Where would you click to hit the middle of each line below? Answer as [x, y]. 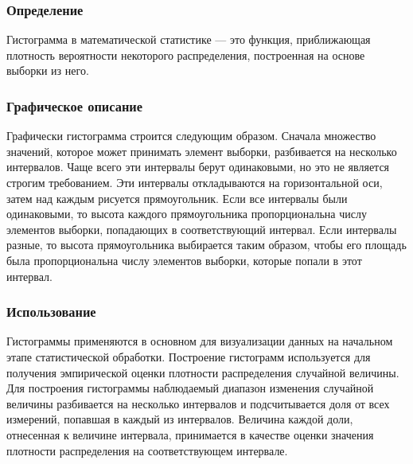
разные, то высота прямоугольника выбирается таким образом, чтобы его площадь [206, 245]
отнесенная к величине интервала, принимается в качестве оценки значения [190, 434]
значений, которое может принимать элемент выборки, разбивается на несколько [202, 151]
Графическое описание [75, 105]
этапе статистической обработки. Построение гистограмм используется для [189, 356]
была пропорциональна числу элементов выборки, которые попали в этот [184, 260]
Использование [51, 312]
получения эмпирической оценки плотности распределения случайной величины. [203, 372]
